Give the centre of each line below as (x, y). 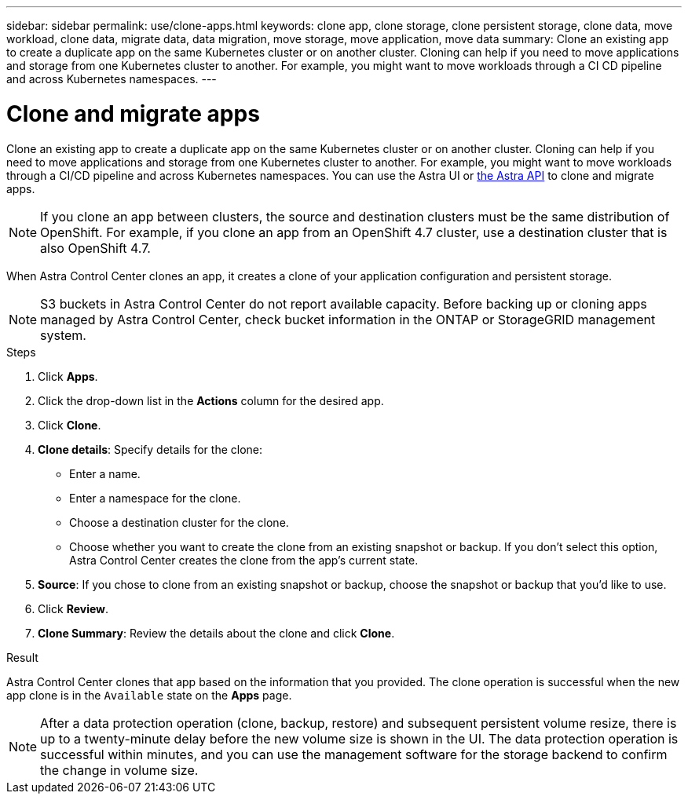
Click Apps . (68, 376)
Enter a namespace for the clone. (155, 498)
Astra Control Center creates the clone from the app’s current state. (244, 560)
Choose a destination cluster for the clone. (179, 522)
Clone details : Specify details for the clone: (150, 449)
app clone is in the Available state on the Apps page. (149, 695)
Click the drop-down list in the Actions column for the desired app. (211, 400)
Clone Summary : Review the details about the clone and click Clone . (216, 633)
